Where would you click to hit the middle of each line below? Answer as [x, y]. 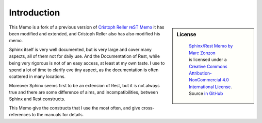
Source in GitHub [206, 93]
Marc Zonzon [202, 53]
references [20, 115]
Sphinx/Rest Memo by [211, 46]
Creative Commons [208, 66]
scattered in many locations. [37, 77]
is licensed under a [208, 60]
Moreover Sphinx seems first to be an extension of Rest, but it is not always [84, 85]
